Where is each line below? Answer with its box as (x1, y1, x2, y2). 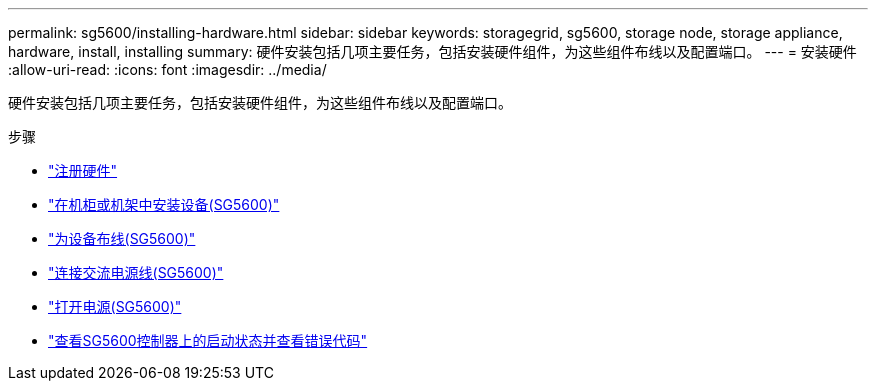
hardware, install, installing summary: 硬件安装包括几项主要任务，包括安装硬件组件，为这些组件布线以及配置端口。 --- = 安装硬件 (8, 43, 857, 60)
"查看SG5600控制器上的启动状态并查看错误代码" (48, 332, 368, 349)
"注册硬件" (48, 162, 118, 179)
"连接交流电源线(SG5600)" (48, 264, 224, 281)
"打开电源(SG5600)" (48, 298, 182, 315)
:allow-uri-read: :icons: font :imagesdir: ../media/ (8, 61, 327, 78)
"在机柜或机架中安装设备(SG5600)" (48, 196, 280, 213)
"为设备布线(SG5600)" (48, 230, 196, 247)
